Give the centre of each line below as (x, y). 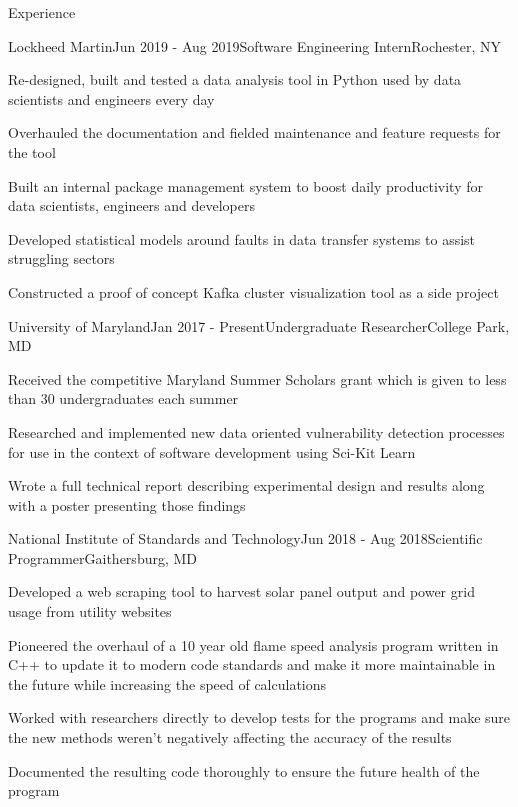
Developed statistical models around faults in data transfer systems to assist (242, 238)
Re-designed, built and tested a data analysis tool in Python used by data (235, 79)
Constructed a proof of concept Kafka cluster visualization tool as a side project (253, 291)
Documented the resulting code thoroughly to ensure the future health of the (244, 770)
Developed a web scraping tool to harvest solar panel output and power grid (241, 591)
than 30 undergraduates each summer (123, 398)
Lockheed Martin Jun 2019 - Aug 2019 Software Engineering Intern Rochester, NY (255, 45)
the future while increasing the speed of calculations (167, 683)
